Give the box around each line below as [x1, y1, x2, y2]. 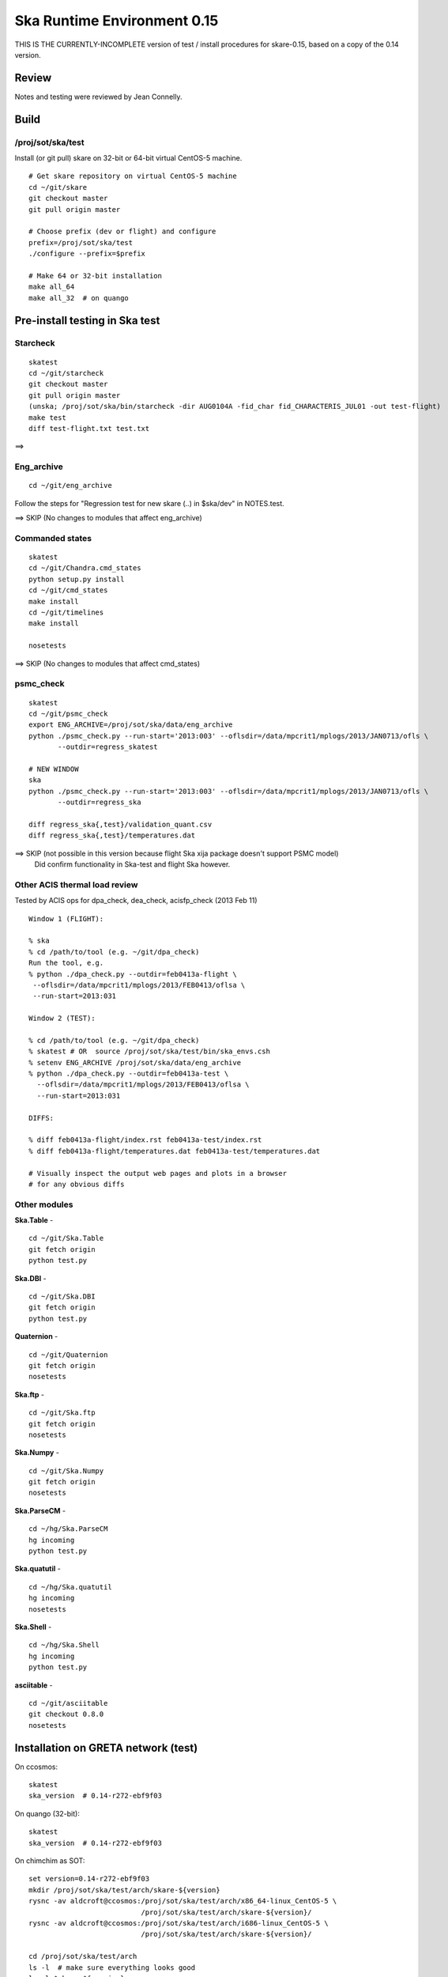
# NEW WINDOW [28, 764, 79, 773]
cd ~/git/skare [28, 183, 88, 191]
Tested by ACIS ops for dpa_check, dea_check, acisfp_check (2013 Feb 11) [14, 896, 258, 905]
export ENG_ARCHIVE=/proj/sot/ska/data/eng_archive [28, 720, 233, 729]
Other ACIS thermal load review [14, 879, 138, 890]
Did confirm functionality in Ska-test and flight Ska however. [34, 860, 231, 869]
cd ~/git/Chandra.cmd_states [28, 564, 141, 573]
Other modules [14, 1199, 73, 1210]
